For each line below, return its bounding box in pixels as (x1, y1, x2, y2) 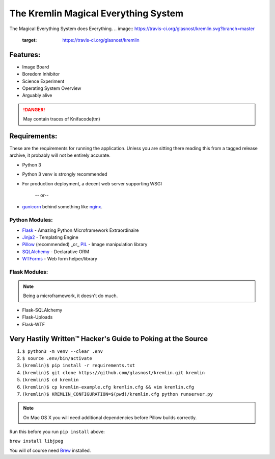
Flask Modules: (9, 268, 48, 275)
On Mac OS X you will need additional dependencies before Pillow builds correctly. (23, 414, 197, 421)
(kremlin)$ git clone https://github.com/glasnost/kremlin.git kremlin (22, 370, 205, 375)
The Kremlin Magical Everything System (9, 8, 183, 19)
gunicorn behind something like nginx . (22, 204, 103, 210)
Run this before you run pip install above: (9, 429, 105, 435)
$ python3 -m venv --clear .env (22, 348, 103, 354)
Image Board (22, 64, 49, 70)
